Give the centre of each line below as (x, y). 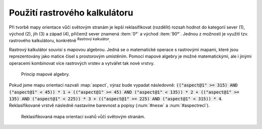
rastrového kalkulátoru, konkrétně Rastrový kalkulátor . (60, 40)
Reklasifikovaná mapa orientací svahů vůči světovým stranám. (83, 116)
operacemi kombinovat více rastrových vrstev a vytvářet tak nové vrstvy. (82, 63)
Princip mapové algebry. (45, 74)
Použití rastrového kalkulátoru (71, 13)
